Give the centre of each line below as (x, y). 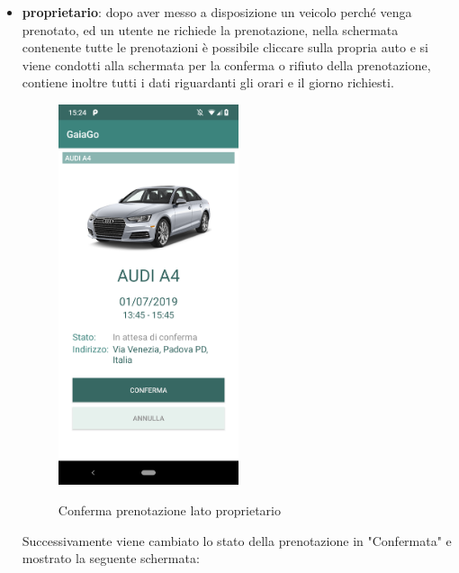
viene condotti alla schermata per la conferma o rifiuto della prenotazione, (226, 64)
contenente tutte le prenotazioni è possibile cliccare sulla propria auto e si (225, 47)
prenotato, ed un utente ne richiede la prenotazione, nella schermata (210, 29)
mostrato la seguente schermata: (111, 558)
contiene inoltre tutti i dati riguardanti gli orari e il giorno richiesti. (208, 82)
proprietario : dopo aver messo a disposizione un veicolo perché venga (217, 12)
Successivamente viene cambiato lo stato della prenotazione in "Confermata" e (237, 540)
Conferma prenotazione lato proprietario (169, 510)
